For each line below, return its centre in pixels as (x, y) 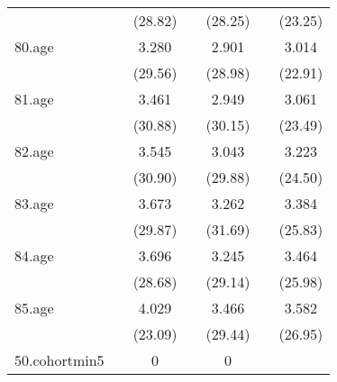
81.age (34, 99)
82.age (34, 151)
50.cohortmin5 (59, 360)
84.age (34, 255)
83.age (34, 203)
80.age (34, 46)
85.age (34, 308)
